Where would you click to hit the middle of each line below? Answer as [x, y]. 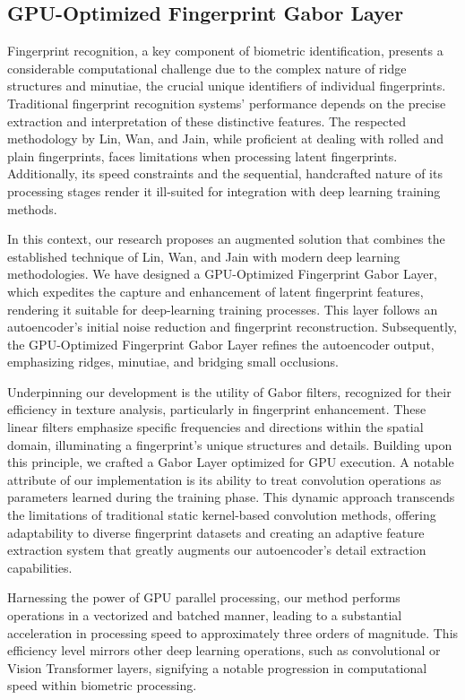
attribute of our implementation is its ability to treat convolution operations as [224, 479]
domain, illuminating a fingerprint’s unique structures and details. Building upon [230, 444]
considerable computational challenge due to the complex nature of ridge [207, 68]
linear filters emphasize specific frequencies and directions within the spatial [215, 427]
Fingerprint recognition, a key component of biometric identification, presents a [225, 51]
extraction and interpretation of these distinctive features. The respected [207, 121]
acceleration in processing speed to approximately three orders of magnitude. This [233, 632]
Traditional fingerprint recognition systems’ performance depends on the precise [227, 103]
